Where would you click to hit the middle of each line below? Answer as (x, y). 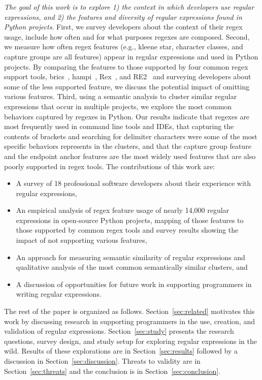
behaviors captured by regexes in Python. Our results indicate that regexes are (127, 116)
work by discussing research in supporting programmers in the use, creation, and (129, 321)
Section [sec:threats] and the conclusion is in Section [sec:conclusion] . (112, 371)
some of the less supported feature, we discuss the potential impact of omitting (127, 86)
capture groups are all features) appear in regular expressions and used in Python (131, 56)
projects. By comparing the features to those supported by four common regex (126, 66)
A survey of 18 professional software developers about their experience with (134, 183)
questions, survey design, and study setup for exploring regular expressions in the (130, 341)
